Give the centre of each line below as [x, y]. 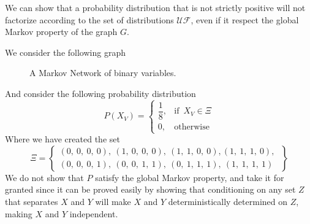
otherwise [192, 127]
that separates [32, 201]
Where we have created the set [62, 139]
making [19, 213]
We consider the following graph [65, 52]
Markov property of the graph [61, 32]
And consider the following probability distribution [100, 93]
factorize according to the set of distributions [89, 19]
